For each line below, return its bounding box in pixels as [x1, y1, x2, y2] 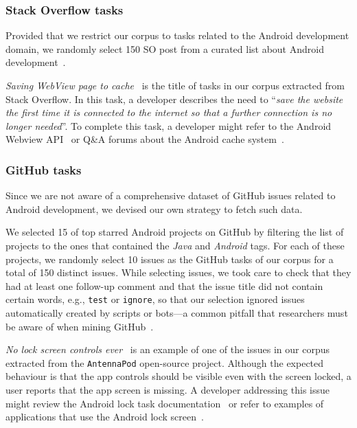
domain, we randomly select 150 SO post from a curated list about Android [5, 41, 324, 56]
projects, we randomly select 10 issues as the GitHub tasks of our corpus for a [5, 251, 334, 266]
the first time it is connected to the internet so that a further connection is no [5, 105, 332, 120]
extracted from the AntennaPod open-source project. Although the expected [5, 355, 324, 370]
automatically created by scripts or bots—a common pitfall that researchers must [5, 306, 348, 319]
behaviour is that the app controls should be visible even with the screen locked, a [5, 369, 352, 383]
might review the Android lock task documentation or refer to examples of [5, 396, 324, 410]
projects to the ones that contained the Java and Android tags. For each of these [5, 238, 345, 252]
